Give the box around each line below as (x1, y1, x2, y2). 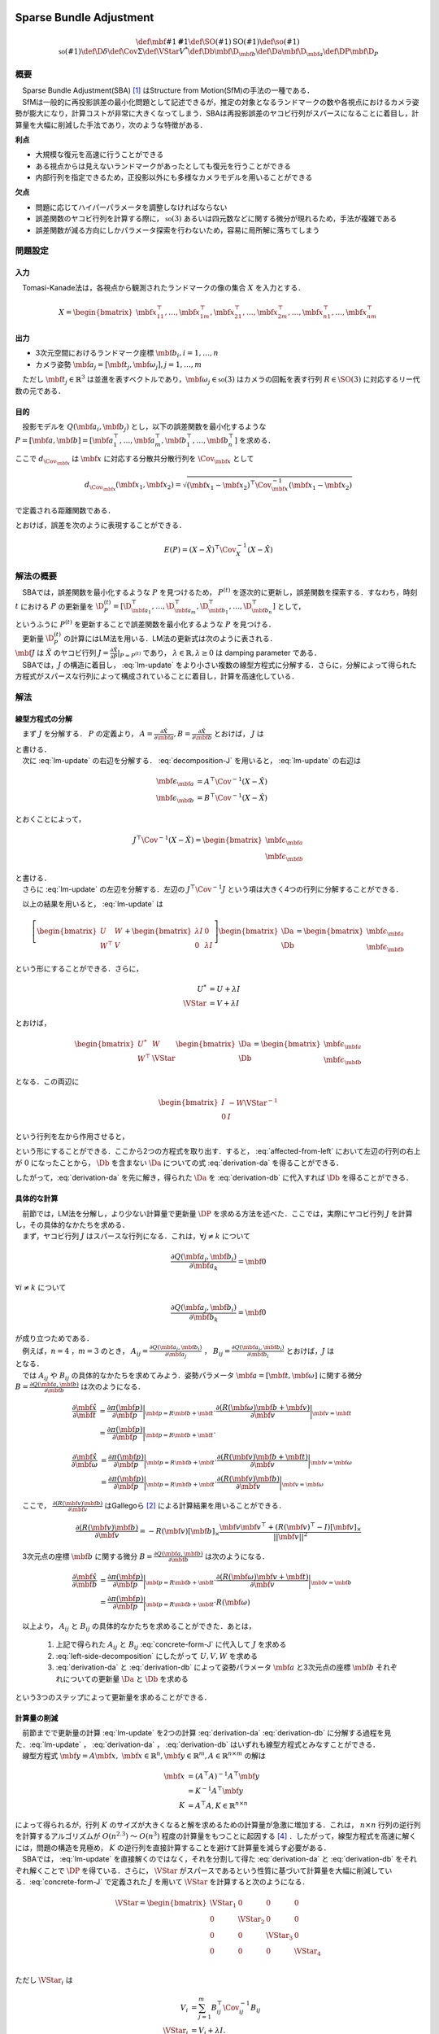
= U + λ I (209, 984, 241, 993)
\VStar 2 (237, 1914, 265, 1926)
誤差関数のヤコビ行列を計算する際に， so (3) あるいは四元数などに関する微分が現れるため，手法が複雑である (35, 214, 398, 224)
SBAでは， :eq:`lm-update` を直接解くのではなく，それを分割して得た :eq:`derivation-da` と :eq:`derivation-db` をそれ (21, 1854, 418, 1864)
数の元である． (15, 386, 65, 395)
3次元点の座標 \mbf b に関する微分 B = (21, 1551, 153, 1561)
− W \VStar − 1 (228, 1097, 278, 1107)
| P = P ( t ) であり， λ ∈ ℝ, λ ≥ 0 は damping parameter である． (117, 648, 321, 659)
